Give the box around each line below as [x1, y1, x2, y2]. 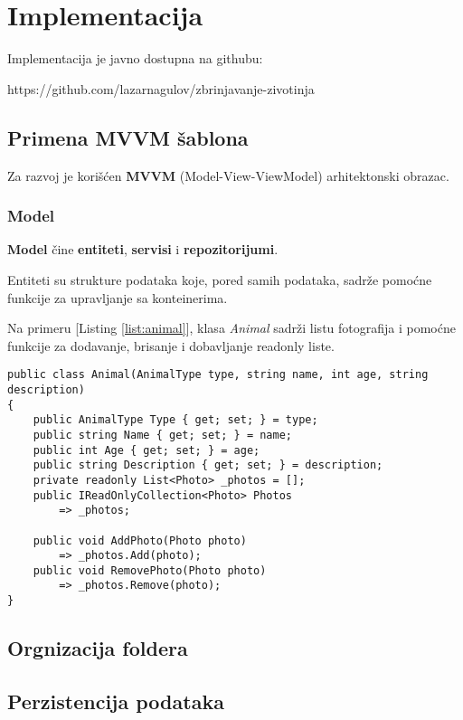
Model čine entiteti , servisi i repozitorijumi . [7, 240, 279, 259]
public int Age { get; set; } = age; [33, 443, 260, 457]
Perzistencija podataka [7, 687, 224, 715]
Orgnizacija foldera [7, 634, 188, 662]
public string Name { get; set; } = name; [33, 428, 292, 441]
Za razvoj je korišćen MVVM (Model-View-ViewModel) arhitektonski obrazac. [7, 166, 449, 185]
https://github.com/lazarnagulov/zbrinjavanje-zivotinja [7, 79, 315, 98]
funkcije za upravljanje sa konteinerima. [7, 288, 228, 307]
